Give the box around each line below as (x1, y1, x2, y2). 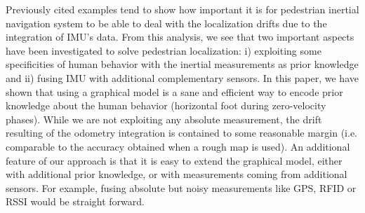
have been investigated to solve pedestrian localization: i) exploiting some (6, 43, 321, 57)
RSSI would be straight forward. (6, 194, 145, 209)
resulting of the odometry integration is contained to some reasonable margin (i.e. (6, 125, 358, 140)
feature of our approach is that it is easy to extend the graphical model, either (6, 153, 343, 167)
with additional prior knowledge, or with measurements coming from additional (6, 167, 347, 181)
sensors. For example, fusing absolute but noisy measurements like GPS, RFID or (6, 180, 357, 195)
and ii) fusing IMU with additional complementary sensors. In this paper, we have (6, 70, 359, 85)
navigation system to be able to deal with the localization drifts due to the (6, 15, 327, 30)
